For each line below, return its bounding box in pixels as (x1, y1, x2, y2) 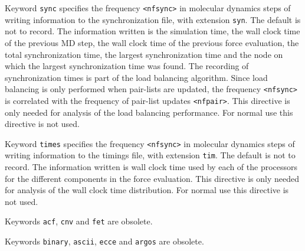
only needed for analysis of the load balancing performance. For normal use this (5, 106, 293, 118)
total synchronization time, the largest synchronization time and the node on (5, 48, 283, 60)
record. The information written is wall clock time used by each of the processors (5, 161, 298, 173)
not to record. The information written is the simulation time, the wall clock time (5, 25, 300, 37)
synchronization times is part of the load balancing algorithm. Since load (5, 71, 268, 83)
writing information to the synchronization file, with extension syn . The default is (5, 13, 301, 25)
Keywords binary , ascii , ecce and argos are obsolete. (5, 235, 204, 247)
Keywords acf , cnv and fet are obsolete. (5, 215, 153, 227)
